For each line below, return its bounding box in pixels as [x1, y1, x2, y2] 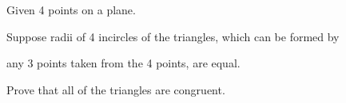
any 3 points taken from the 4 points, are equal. [6, 55, 241, 71]
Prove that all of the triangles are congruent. [6, 81, 225, 97]
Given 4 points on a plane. [6, 2, 136, 17]
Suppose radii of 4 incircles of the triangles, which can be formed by [6, 28, 340, 44]
